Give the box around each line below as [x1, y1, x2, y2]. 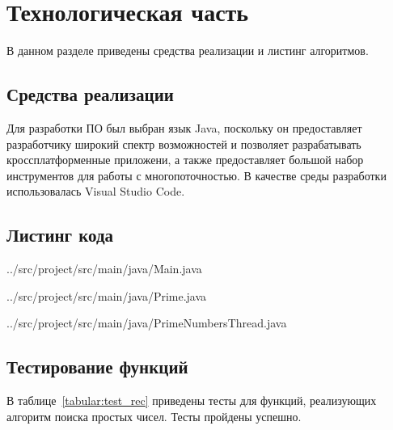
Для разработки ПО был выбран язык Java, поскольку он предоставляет [6, 119, 362, 136]
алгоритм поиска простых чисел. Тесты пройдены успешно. [6, 407, 302, 424]
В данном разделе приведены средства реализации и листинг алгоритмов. [6, 42, 369, 59]
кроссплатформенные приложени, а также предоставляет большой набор [6, 151, 364, 168]
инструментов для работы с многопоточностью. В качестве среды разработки [6, 167, 387, 183]
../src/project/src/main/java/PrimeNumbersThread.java [6, 314, 287, 331]
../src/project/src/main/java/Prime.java [6, 287, 207, 304]
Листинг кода [6, 222, 114, 247]
